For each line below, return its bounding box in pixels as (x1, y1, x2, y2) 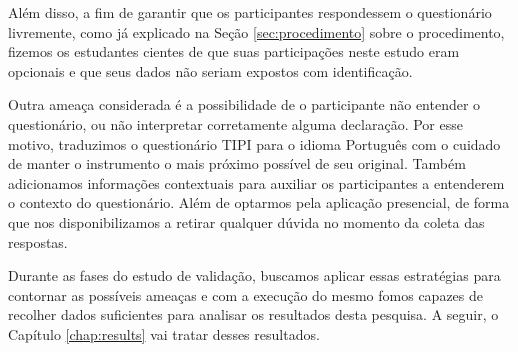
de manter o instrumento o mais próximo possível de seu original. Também (8, 153, 466, 174)
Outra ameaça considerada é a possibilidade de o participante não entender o (8, 94, 481, 115)
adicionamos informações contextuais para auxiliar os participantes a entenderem (8, 172, 505, 193)
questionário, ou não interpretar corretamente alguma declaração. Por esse (8, 113, 463, 134)
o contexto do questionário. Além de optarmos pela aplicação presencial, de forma (8, 192, 510, 213)
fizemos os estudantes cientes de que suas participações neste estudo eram (8, 41, 460, 62)
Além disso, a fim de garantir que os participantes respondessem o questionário (8, 2, 492, 22)
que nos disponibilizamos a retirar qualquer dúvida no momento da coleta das (8, 211, 485, 232)
